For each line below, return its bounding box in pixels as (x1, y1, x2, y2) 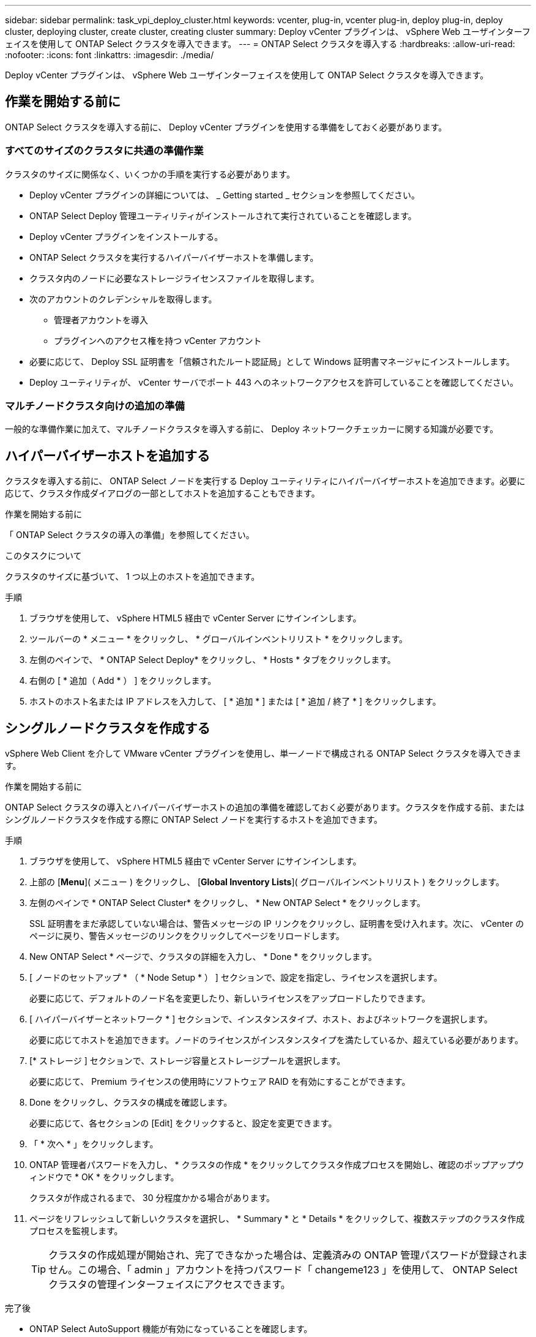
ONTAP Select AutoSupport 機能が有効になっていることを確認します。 (29, 1324, 313, 1335)
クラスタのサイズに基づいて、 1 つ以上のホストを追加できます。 (5, 571, 260, 582)
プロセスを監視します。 (29, 1226, 123, 1237)
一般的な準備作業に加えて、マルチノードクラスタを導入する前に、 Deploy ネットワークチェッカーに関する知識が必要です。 (5, 424, 499, 435)
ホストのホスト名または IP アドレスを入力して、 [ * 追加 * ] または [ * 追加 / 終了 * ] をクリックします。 (29, 696, 441, 707)
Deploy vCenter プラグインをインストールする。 (29, 231, 223, 242)
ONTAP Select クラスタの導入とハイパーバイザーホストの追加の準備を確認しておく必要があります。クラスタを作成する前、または (5, 802, 525, 813)
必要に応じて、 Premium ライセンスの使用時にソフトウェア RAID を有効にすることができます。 (29, 1076, 411, 1087)
